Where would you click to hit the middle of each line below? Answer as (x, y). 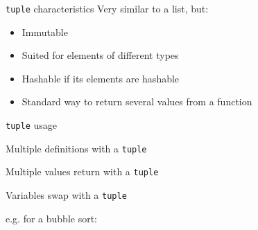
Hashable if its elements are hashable (101, 78)
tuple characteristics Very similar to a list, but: (107, 8)
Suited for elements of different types (100, 55)
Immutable (45, 32)
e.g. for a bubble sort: (52, 218)
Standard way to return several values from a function (137, 101)
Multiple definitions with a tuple (76, 148)
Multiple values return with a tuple (82, 171)
